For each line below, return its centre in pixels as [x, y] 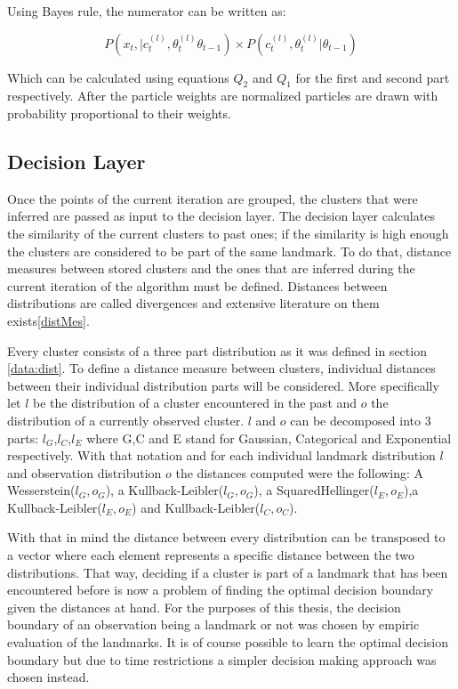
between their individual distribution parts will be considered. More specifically [223, 385]
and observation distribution [84, 472]
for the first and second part [373, 77]
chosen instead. [48, 677]
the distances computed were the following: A [300, 472]
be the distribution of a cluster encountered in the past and [195, 403]
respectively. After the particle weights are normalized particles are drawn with [223, 96]
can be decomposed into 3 [361, 420]
